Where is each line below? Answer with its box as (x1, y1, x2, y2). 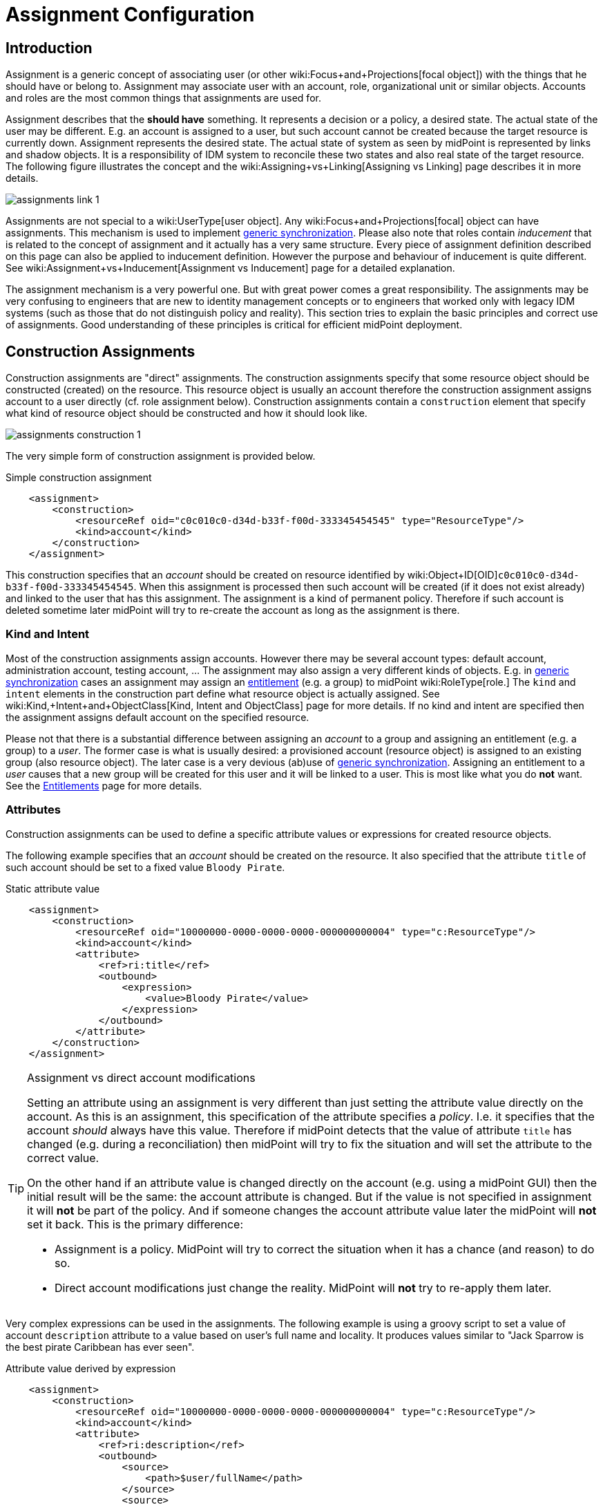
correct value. (27, 1150, 99, 1165)
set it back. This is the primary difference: (27, 1217, 244, 1231)
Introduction (6, 39, 93, 57)
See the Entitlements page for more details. (6, 779, 202, 792)
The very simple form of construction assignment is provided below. (6, 450, 316, 462)
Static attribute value (6, 882, 100, 895)
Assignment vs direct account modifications (27, 1070, 256, 1085)
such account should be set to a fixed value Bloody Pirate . (6, 861, 285, 873)
